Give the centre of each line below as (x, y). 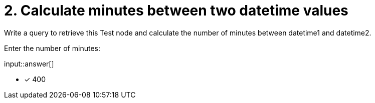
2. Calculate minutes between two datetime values (176, 10)
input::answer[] (29, 63)
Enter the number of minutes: (52, 48)
